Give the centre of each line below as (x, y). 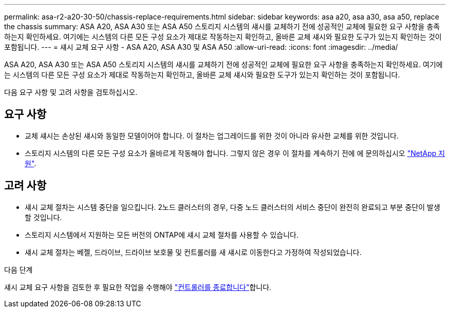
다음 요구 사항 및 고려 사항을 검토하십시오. (71, 92)
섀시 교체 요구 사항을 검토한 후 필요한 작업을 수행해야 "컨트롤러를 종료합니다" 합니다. (138, 287)
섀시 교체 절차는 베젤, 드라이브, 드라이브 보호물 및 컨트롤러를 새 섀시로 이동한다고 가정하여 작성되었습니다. (193, 252)
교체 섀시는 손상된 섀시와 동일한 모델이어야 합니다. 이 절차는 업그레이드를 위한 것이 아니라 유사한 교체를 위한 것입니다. (212, 135)
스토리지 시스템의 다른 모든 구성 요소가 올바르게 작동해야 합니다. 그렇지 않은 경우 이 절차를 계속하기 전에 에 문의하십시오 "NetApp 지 (235, 153)
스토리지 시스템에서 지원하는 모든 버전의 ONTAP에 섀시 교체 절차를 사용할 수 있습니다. (162, 235)
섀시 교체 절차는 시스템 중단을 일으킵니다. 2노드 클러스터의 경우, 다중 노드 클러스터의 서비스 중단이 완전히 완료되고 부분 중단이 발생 (232, 207)
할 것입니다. (43, 217)
